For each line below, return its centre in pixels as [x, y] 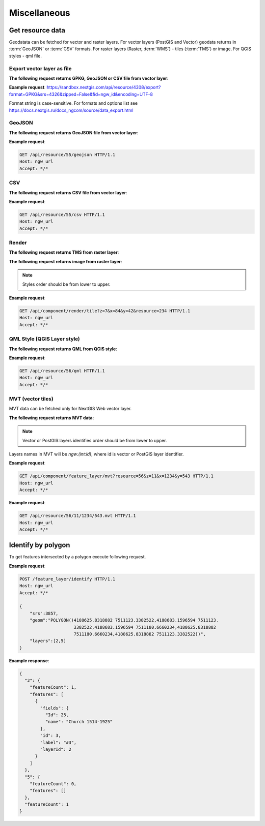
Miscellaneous [40, 13]
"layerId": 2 [56, 749]
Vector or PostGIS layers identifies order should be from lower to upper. [94, 440]
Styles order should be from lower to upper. [66, 284]
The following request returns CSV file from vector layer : [68, 192]
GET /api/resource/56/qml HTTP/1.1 [62, 371]
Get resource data [37, 30]
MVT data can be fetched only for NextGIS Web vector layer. [70, 409]
